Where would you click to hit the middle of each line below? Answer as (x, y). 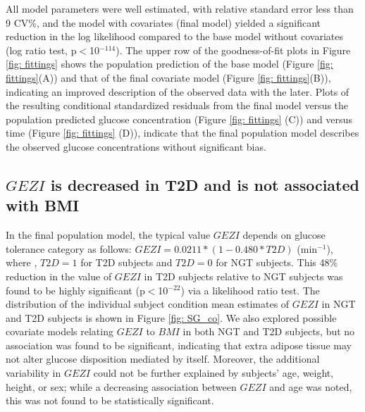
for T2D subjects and (126, 262)
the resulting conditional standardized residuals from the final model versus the (177, 105)
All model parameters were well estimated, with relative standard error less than (180, 8)
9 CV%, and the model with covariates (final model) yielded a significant (163, 22)
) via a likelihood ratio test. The (250, 290)
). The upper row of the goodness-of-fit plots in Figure (233, 50)
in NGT (339, 304)
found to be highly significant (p (75, 290)
